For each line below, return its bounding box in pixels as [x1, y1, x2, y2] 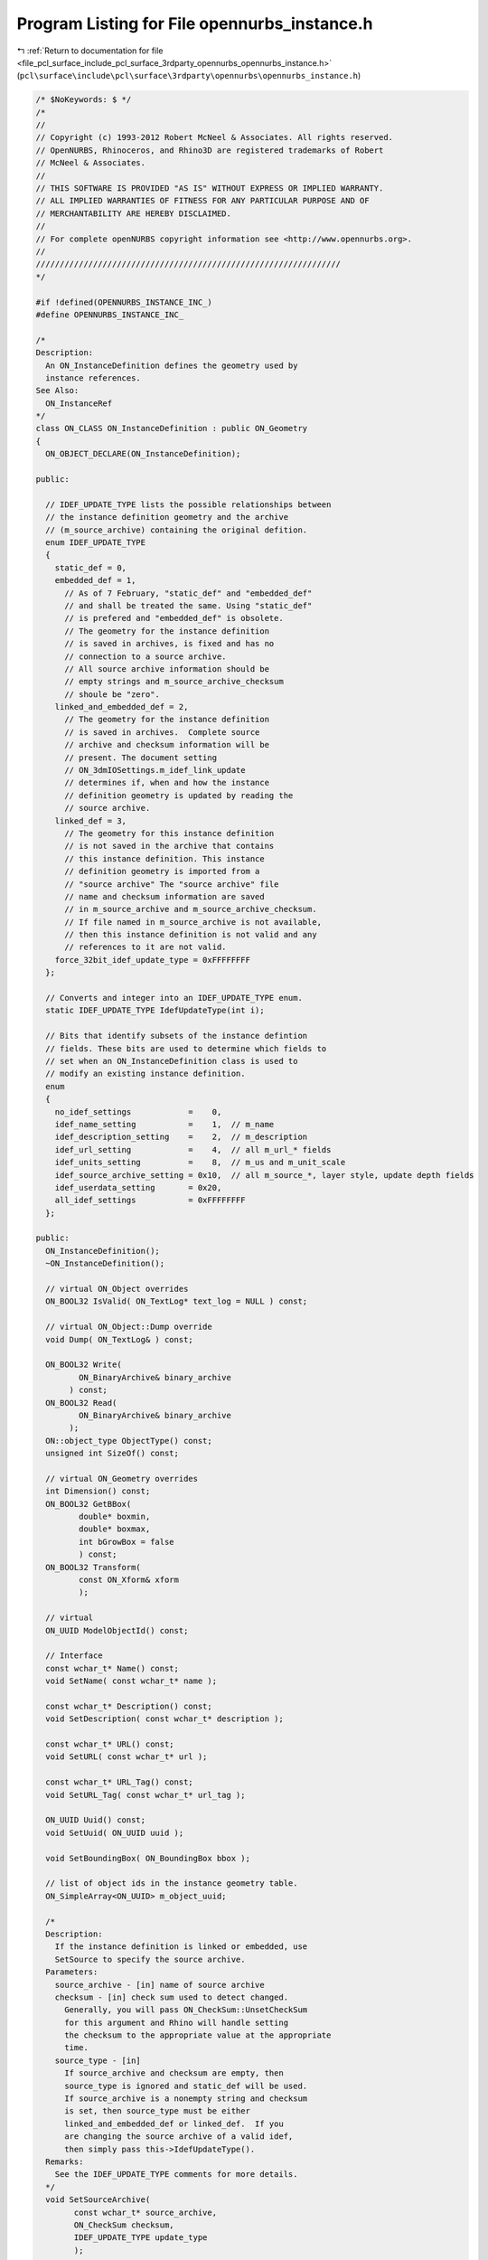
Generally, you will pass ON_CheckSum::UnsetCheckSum [64, 2005, 308, 2015]
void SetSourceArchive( [45, 2195, 151, 2205]
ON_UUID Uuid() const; [45, 1815, 146, 1825]
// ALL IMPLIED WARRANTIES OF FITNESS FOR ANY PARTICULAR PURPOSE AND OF [35, 195, 370, 206]
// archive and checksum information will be [64, 739, 270, 750]
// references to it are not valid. [64, 942, 227, 953]
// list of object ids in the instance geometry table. [45, 1879, 298, 1888]
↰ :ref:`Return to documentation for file [16, 45, 164, 56]
